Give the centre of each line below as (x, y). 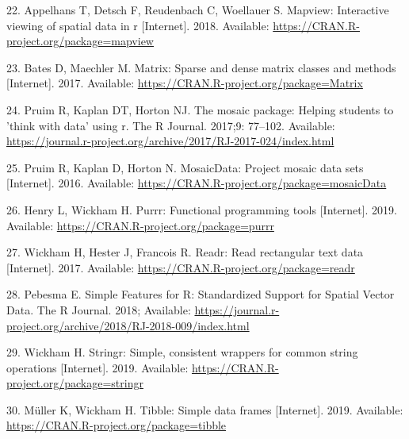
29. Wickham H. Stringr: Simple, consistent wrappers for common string (182, 352)
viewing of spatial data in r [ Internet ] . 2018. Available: (138, 25)
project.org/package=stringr (75, 383)
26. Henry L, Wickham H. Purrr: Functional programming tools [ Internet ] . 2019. (202, 209)
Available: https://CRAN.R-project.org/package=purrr (140, 225)
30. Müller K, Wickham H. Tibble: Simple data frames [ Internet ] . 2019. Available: (205, 409)
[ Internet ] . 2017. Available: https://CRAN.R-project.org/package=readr (181, 267)
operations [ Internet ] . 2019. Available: (97, 367)
